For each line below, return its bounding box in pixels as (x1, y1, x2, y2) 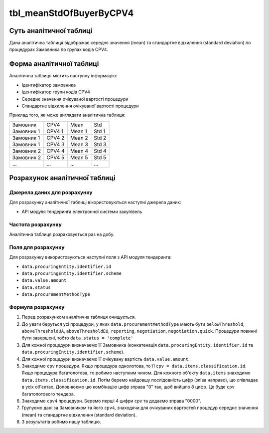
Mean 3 (70, 141, 88, 148)
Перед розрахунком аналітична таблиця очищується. (21, 314, 136, 320)
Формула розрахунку (9, 303, 65, 310)
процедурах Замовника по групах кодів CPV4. (9, 46, 108, 52)
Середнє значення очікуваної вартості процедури (21, 96, 129, 102)
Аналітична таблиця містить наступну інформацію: (9, 73, 118, 79)
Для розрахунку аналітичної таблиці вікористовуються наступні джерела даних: (9, 200, 181, 206)
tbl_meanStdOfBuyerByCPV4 (9, 7, 134, 18)
